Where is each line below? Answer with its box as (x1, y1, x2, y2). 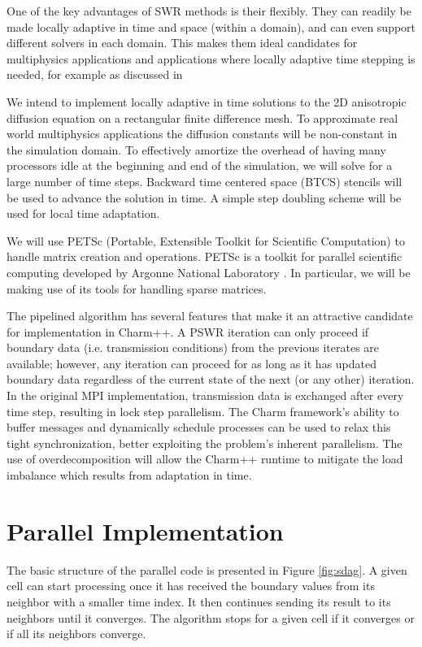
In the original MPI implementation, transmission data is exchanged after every (7, 387, 404, 404)
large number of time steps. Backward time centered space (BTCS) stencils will (7, 172, 402, 189)
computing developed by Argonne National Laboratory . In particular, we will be (7, 263, 411, 280)
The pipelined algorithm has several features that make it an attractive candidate (7, 307, 413, 324)
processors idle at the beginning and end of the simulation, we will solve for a (7, 157, 393, 174)
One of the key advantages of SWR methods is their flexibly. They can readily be (7, 2, 411, 19)
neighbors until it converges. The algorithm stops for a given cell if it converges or (7, 609, 415, 626)
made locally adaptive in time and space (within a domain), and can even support (7, 18, 416, 35)
